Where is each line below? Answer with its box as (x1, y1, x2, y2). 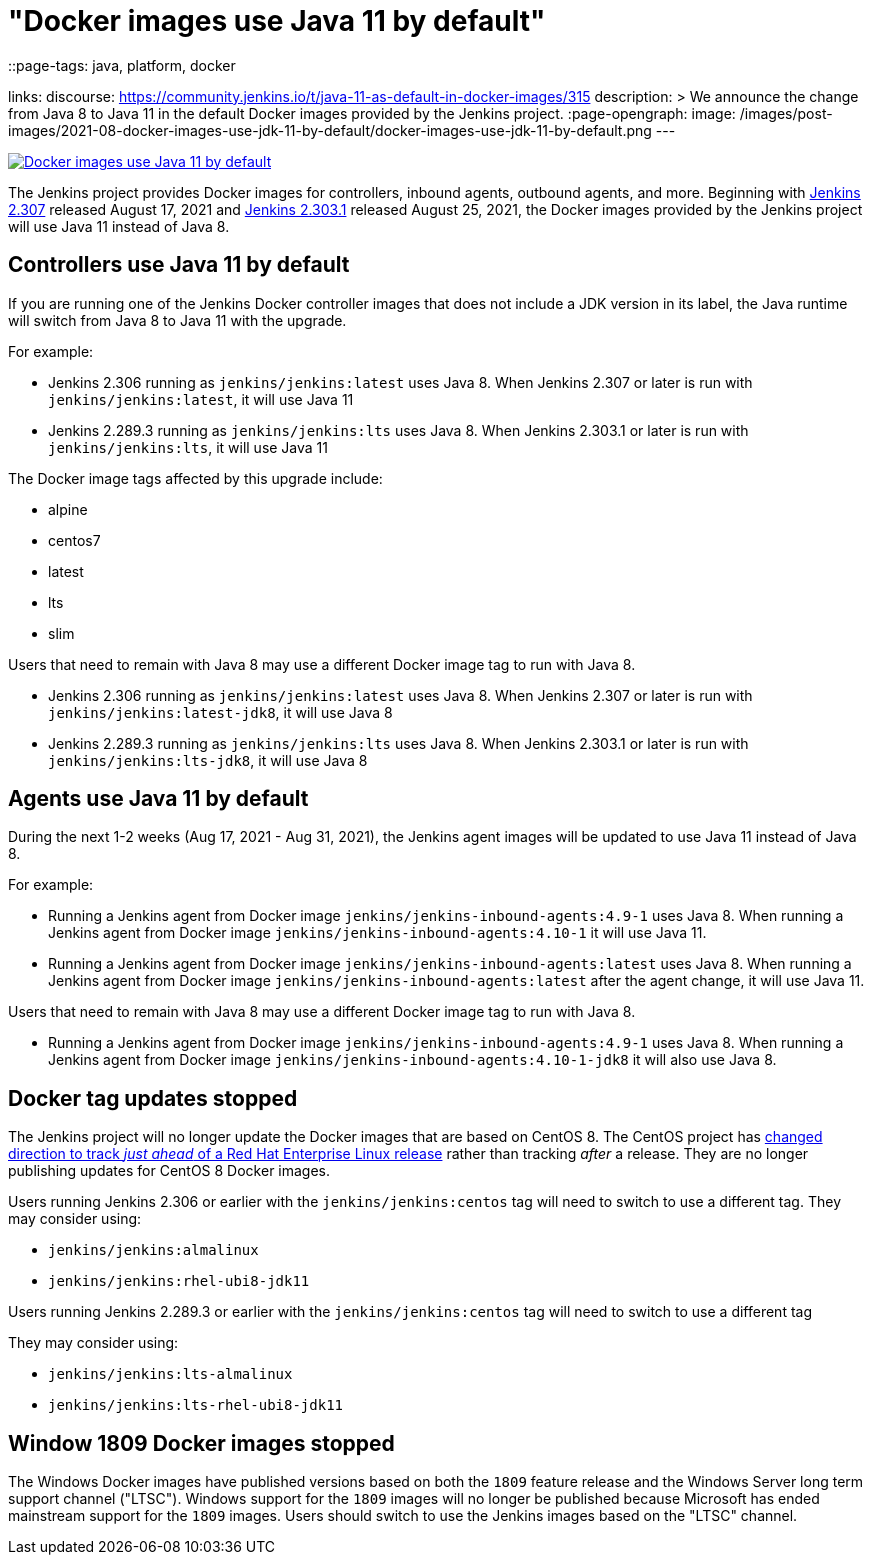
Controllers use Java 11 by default (8, 252, 350, 278)
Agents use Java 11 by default (8, 786, 309, 812)
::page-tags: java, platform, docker (8, 56, 236, 74)
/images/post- (739, 104, 833, 122)
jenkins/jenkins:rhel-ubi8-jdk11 (48, 1273, 310, 1290)
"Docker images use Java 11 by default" (8, 4, 546, 38)
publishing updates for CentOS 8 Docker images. (8, 1162, 331, 1180)
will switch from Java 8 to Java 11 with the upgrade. (8, 311, 347, 329)
